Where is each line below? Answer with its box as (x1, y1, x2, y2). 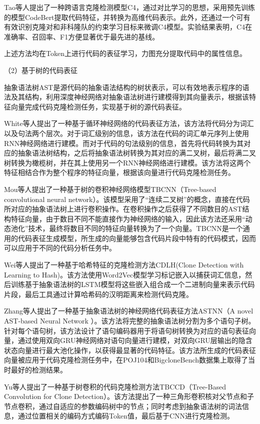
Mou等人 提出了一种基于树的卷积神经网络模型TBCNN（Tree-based (4, 183, 216, 194)
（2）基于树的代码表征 (4, 64, 77, 75)
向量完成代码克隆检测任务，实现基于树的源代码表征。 (10, 101, 186, 111)
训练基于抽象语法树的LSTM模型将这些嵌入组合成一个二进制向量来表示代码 (10, 279, 255, 289)
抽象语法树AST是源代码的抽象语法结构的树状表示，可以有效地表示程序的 (4, 81, 242, 92)
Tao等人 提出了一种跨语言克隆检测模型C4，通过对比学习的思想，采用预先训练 (4, 2, 255, 12)
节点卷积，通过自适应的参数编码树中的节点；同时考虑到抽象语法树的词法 (4, 400, 242, 411)
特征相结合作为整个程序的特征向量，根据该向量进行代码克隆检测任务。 (4, 167, 235, 177)
